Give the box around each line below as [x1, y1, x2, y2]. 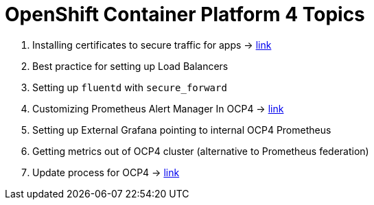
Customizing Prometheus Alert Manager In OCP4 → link [32, 102, 284, 114]
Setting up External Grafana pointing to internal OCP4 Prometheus [32, 123, 331, 136]
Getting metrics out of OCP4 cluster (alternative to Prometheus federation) [32, 145, 369, 157]
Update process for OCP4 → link [32, 166, 180, 178]
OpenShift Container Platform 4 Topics [5, 3, 365, 26]
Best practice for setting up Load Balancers [32, 60, 229, 72]
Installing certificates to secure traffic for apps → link [32, 38, 272, 51]
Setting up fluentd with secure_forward [32, 81, 227, 93]
